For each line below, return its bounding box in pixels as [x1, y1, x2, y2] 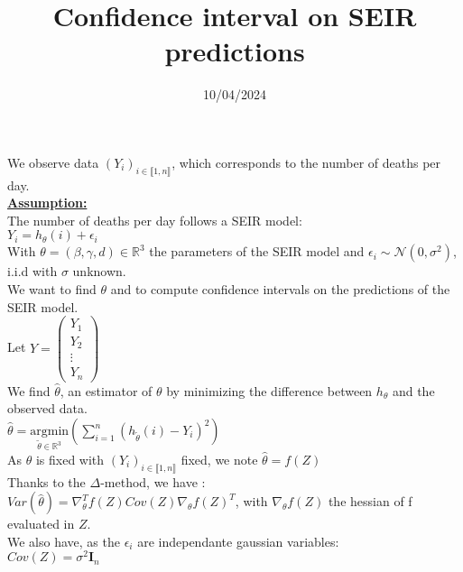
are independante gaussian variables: [137, 531, 339, 550]
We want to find [7, 280, 97, 299]
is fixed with [35, 449, 105, 468]
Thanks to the [7, 472, 86, 491]
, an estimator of [60, 381, 153, 400]
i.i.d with [7, 262, 58, 281]
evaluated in [7, 514, 75, 533]
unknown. [72, 262, 126, 281]
